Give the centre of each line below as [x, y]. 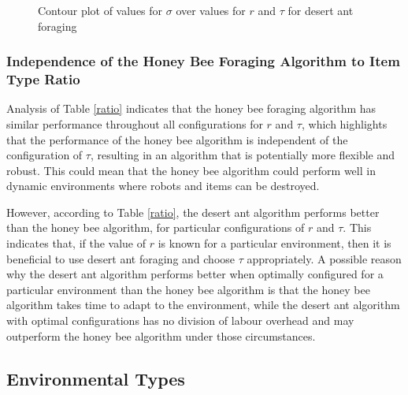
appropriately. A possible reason [324, 258]
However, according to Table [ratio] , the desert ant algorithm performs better [193, 212]
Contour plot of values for [100, 10]
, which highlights [344, 123]
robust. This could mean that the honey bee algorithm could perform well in [191, 170]
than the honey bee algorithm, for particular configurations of [156, 227]
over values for [211, 10]
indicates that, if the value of [76, 243]
